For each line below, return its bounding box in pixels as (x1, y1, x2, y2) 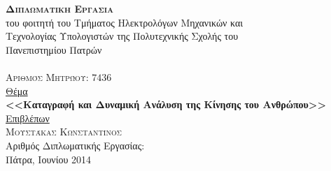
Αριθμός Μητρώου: (6, 69, 89, 84)
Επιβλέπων (6, 110, 50, 125)
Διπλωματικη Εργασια (6, 1, 113, 15)
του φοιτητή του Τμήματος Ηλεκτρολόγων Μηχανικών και (6, 15, 244, 29)
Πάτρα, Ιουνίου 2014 (6, 151, 92, 166)
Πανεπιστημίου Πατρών (6, 42, 102, 57)
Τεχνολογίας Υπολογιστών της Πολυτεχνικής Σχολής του (6, 29, 239, 43)
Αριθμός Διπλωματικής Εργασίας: (6, 137, 145, 152)
